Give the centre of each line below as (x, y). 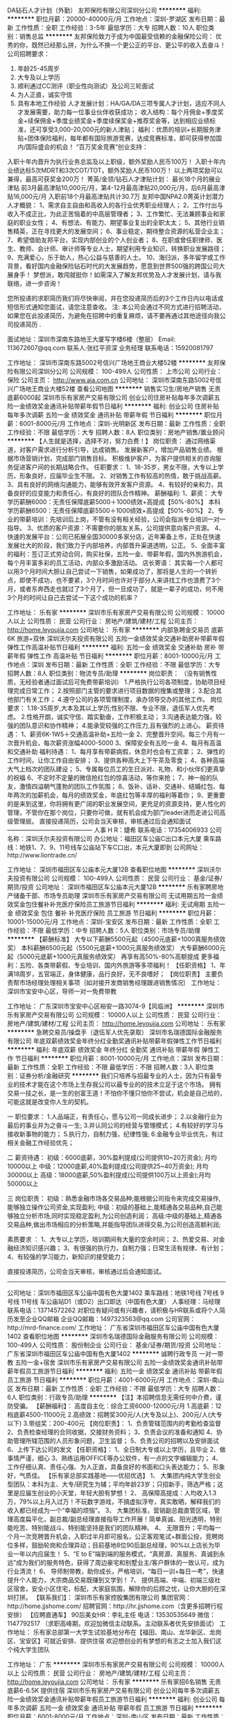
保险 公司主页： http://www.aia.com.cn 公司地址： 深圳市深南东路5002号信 (114, 380)
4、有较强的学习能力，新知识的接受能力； (67, 1256)
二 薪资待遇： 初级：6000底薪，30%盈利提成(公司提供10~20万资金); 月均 (112, 1157)
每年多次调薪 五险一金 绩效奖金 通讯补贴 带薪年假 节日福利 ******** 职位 (112, 415)
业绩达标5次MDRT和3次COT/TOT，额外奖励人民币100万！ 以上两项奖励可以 (115, 170)
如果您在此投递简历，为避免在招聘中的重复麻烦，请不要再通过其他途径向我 (113, 316)
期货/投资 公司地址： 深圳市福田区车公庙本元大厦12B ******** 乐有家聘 (109, 887)
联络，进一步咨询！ (35, 283)
